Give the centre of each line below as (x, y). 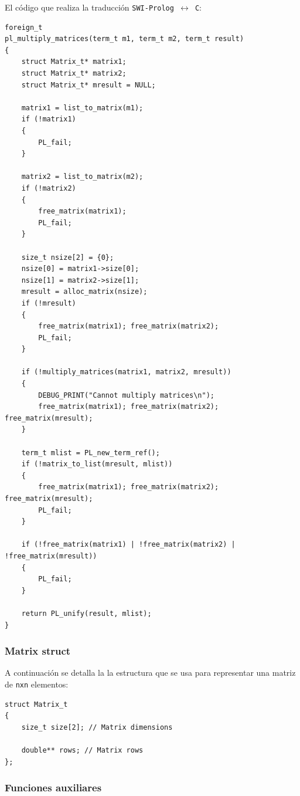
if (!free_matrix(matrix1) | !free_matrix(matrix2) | (128, 545)
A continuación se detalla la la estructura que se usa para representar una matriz (150, 673)
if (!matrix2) (49, 188)
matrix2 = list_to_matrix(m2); (82, 177)
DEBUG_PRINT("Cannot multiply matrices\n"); (126, 395)
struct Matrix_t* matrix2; (74, 74)
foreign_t (24, 27)
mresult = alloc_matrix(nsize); (84, 292)
